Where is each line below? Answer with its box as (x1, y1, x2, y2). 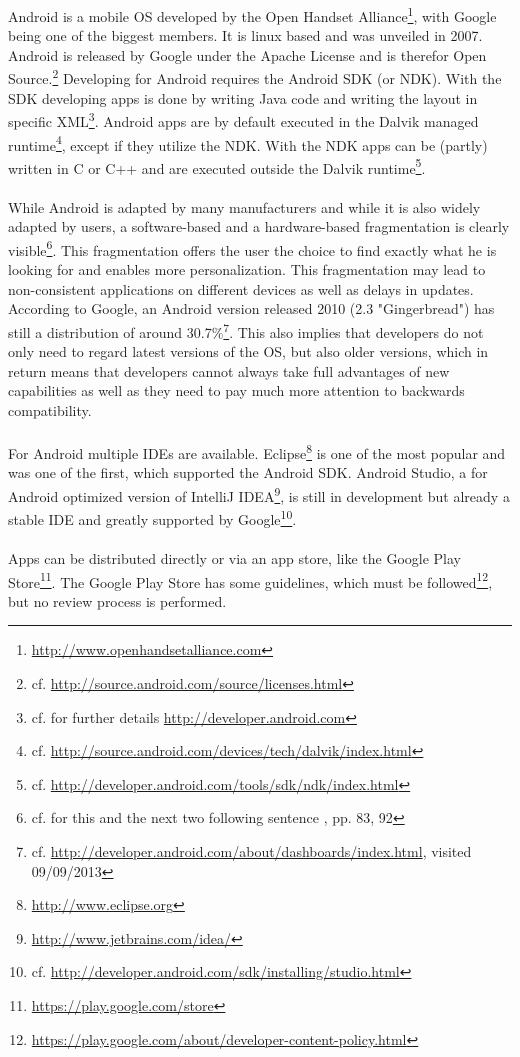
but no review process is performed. (8, 590, 227, 611)
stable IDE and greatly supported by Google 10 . (8, 506, 297, 529)
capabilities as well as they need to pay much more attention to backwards (8, 380, 465, 401)
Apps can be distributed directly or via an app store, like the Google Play (8, 548, 461, 568)
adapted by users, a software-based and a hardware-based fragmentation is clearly (8, 216, 510, 237)
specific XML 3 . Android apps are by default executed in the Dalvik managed (8, 108, 479, 131)
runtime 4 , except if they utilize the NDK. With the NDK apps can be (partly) (8, 131, 488, 155)
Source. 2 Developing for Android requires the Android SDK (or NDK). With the (8, 65, 502, 89)
